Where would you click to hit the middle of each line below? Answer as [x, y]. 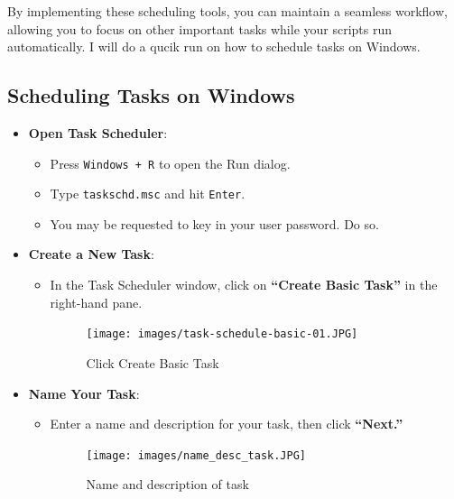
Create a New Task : [91, 254]
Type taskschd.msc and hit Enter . [148, 194]
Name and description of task [167, 484]
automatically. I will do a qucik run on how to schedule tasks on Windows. [214, 46]
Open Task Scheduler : [98, 132]
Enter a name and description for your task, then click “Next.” [227, 424]
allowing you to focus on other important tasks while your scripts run [200, 28]
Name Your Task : [84, 393]
